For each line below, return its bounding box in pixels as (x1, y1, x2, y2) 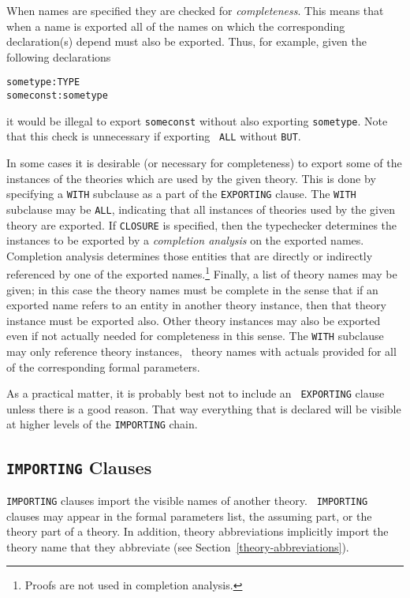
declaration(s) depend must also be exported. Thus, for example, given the (6, 33, 367, 50)
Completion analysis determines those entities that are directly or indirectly (6, 247, 373, 263)
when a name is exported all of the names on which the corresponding (6, 17, 345, 34)
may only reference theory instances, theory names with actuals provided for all (6, 343, 397, 360)
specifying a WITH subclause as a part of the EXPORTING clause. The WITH (6, 185, 356, 202)
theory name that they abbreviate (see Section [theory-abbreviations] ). (6, 538, 349, 555)
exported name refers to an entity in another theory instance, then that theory (6, 297, 386, 313)
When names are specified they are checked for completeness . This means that (6, 2, 384, 18)
